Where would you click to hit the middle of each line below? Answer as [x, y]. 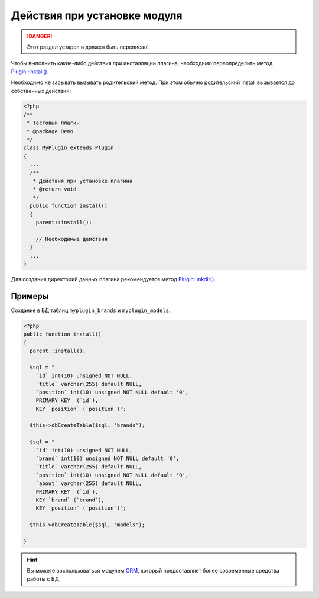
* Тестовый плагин [53, 123]
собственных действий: [41, 91]
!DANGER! [40, 36]
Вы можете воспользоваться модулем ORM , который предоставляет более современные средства [153, 571]
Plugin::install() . [30, 72]
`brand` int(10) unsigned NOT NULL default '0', [108, 459]
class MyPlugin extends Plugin [69, 148]
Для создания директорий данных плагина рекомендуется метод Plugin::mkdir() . [113, 279]
